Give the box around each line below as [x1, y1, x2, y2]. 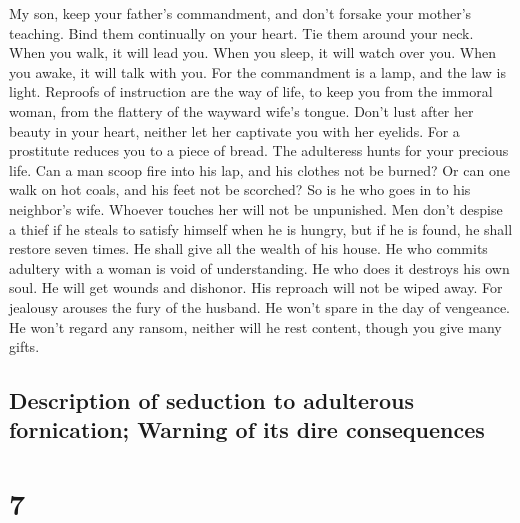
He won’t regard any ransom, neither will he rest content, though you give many [9, 316, 502, 337]
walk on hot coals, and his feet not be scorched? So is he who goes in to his [9, 179, 471, 200]
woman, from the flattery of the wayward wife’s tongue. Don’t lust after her [9, 100, 474, 121]
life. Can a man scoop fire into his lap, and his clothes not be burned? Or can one [9, 159, 510, 180]
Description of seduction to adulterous [9, 385, 415, 416]
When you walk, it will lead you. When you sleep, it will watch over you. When [9, 42, 497, 63]
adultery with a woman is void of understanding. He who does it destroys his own [9, 257, 510, 278]
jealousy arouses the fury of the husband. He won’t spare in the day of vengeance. [9, 296, 511, 317]
